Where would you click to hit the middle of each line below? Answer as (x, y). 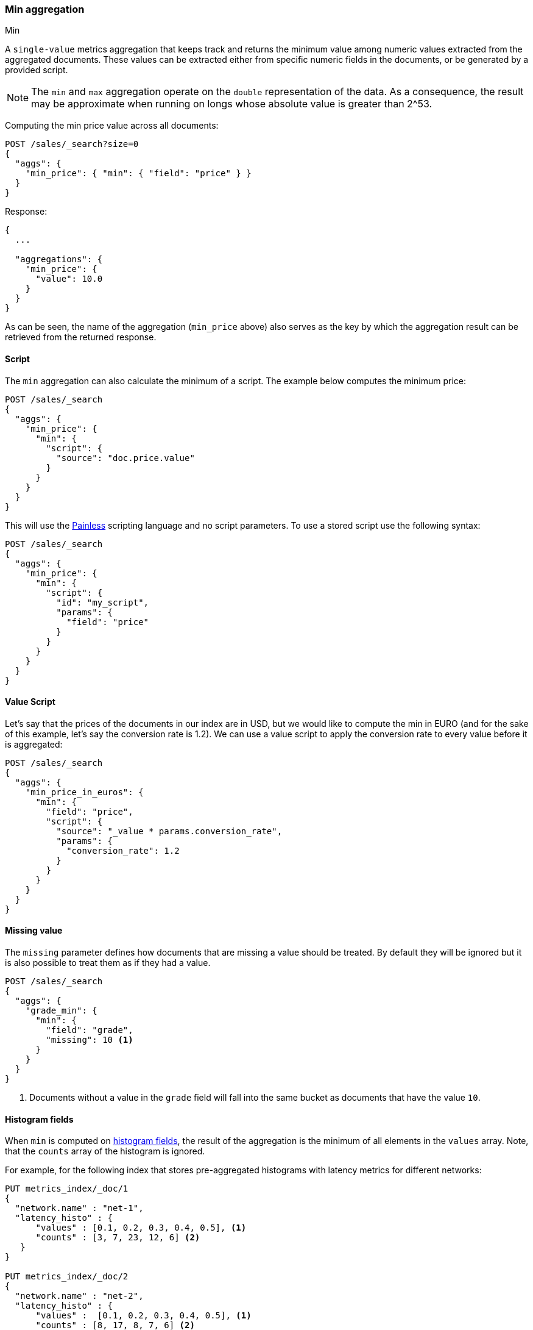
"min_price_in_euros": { (84, 792)
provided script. (37, 70)
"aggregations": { (59, 259)
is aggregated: (34, 744)
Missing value (34, 931)
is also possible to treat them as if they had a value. (108, 963)
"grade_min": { (61, 1011)
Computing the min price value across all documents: (112, 126)
